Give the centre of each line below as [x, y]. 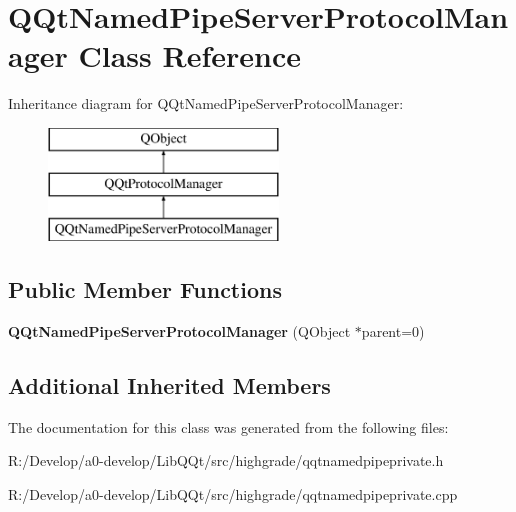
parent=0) [393, 331]
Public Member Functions [145, 289]
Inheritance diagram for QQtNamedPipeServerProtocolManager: [206, 103]
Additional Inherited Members [169, 385]
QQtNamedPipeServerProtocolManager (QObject [179, 331]
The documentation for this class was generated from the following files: [228, 426]
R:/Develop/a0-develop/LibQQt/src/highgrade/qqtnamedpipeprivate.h [226, 460]
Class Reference [189, 55]
